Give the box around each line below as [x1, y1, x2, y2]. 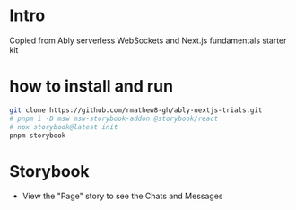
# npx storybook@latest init [9, 122, 118, 131]
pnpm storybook [9, 131, 66, 140]
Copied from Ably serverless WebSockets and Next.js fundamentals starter [9, 35, 287, 46]
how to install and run [9, 76, 173, 97]
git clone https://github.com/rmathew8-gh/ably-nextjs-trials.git [9, 105, 263, 115]
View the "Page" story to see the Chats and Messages [22, 190, 223, 202]
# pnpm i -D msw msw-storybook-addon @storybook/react [9, 114, 219, 123]
